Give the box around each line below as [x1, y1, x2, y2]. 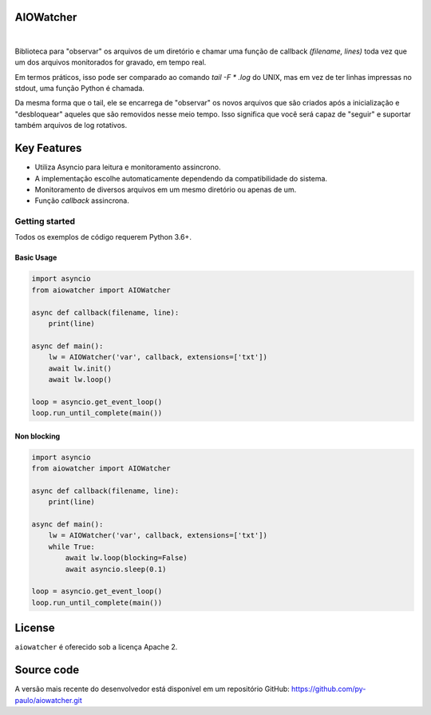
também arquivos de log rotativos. [14, 121, 128, 130]
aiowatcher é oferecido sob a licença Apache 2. [14, 642, 178, 652]
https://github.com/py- [291, 684, 366, 694]
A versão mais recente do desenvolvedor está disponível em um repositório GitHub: [14, 684, 291, 694]
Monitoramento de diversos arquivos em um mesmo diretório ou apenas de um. [34, 185, 297, 194]
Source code [14, 663, 80, 677]
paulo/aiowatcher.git [14, 695, 83, 705]
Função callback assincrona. [34, 196, 129, 205]
